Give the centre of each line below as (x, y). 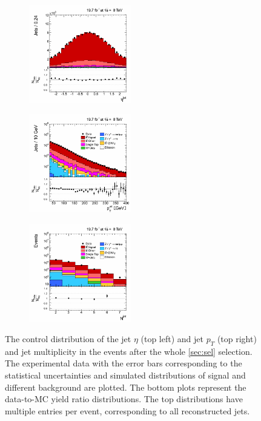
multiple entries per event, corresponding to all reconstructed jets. (127, 410)
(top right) (237, 339)
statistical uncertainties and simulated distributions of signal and (125, 375)
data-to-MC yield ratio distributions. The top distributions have (124, 399)
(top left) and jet (172, 339)
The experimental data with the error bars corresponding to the (124, 363)
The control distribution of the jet (68, 339)
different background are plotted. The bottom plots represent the (126, 387)
